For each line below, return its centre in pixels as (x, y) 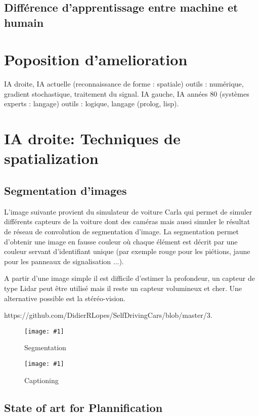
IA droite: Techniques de (92, 138)
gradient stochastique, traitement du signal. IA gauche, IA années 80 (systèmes (127, 93)
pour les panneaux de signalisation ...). (64, 261)
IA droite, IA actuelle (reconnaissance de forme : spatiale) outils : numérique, (124, 84)
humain (24, 22)
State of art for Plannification (83, 407)
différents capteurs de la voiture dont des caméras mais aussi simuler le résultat (127, 221)
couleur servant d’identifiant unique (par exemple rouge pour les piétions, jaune (127, 251)
